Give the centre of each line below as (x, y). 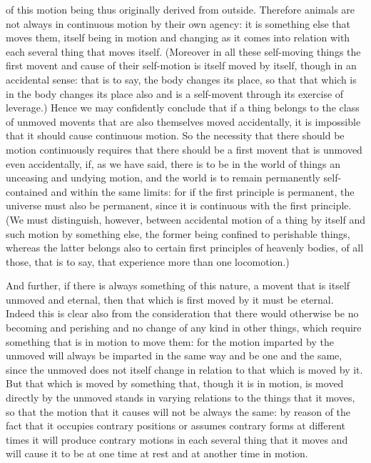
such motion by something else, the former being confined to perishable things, (178, 233)
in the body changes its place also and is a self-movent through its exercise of (175, 93)
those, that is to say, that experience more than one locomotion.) (148, 261)
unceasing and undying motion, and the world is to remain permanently (163, 178)
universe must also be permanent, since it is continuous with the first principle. (179, 205)
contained (27, 191)
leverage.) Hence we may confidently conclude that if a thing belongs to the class (183, 108)
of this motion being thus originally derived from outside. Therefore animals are (181, 9)
